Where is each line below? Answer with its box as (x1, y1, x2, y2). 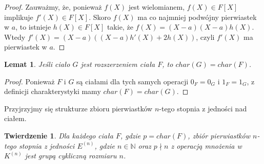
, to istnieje (15, 21, 51, 32)
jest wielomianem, (128, 2, 185, 12)
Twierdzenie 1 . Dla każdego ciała (4, 130, 113, 140)
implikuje (4, 11, 33, 22)
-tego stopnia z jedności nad (159, 103, 247, 113)
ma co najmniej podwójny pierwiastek (137, 11, 257, 22)
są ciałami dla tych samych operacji (76, 76, 189, 86)
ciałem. (4, 113, 27, 124)
